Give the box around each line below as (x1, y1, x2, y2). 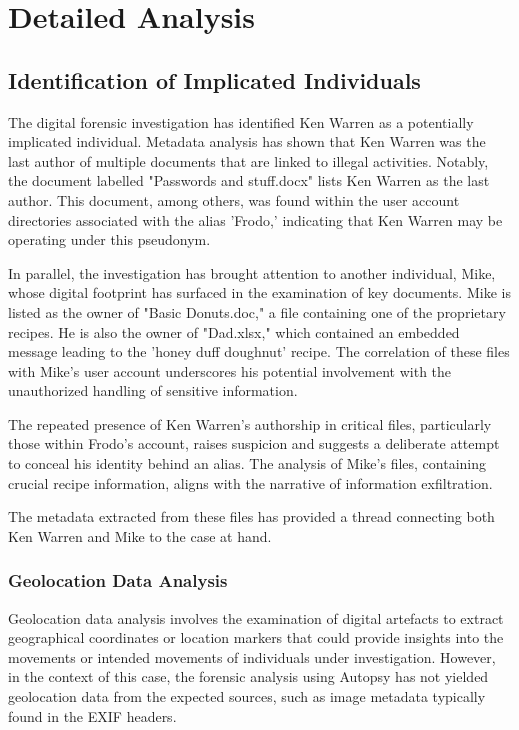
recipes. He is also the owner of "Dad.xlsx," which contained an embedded (8, 321, 460, 342)
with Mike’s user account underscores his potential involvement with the (8, 360, 452, 381)
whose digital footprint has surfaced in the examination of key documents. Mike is (8, 282, 511, 303)
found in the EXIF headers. (8, 705, 177, 726)
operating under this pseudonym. (8, 229, 211, 250)
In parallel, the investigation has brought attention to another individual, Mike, (8, 262, 496, 283)
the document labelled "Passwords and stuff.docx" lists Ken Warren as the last (8, 170, 490, 191)
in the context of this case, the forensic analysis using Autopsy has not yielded (8, 666, 489, 687)
